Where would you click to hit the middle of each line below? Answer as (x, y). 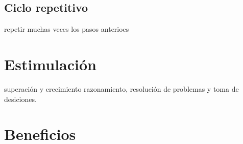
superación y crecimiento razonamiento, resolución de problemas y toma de (121, 88)
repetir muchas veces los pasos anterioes (67, 29)
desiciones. (20, 99)
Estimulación (50, 64)
